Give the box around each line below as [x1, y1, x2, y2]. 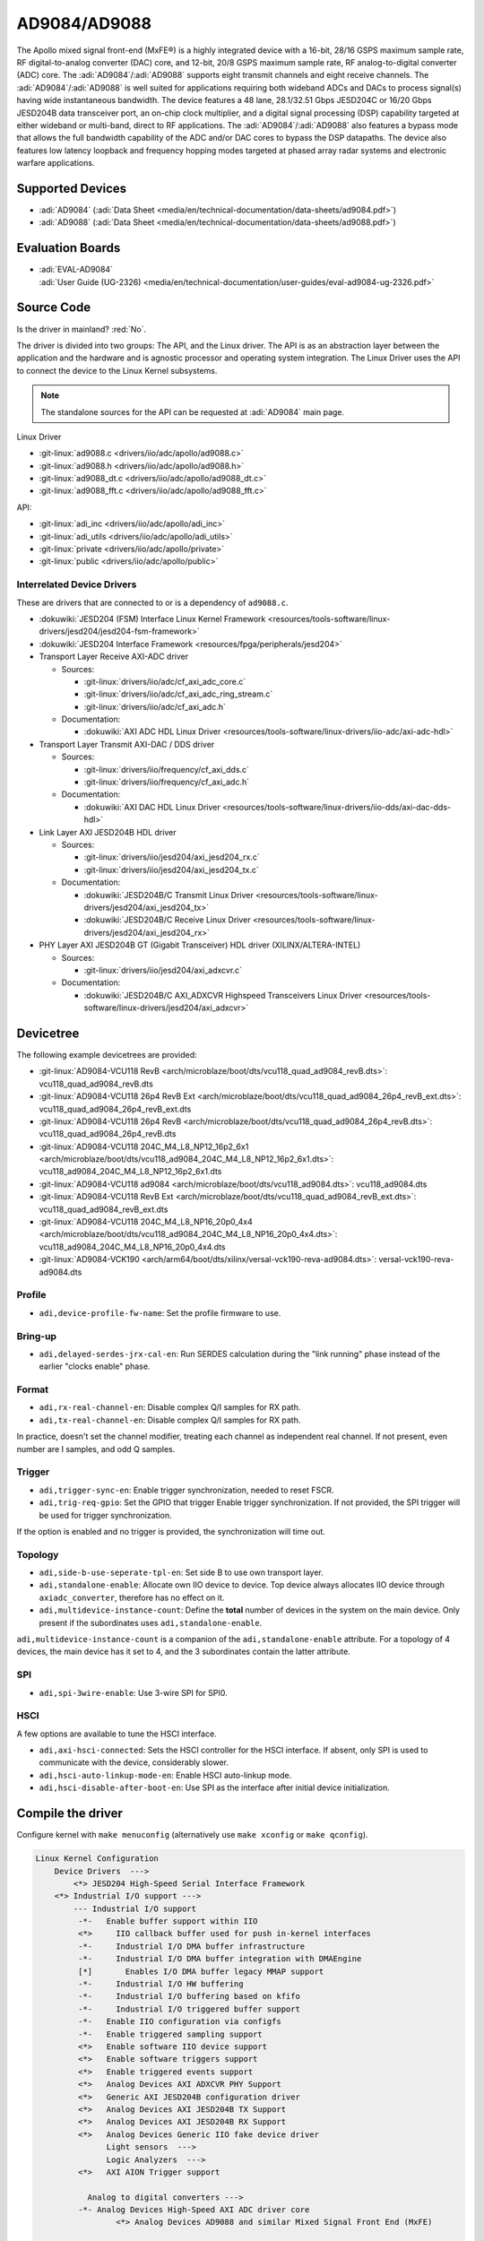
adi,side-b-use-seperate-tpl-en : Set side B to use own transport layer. [39, 1567, 324, 1578]
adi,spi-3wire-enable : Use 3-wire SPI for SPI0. [39, 1687, 228, 1698]
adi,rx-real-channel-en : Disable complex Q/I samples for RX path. [39, 1402, 301, 1413]
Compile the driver [16, 1806, 123, 1821]
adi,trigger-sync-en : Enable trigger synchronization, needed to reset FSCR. [39, 1484, 335, 1495]
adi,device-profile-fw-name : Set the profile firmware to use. [39, 1307, 281, 1318]
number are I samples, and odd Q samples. [16, 1443, 176, 1454]
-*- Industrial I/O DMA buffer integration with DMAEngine [77, 1954, 362, 1964]
